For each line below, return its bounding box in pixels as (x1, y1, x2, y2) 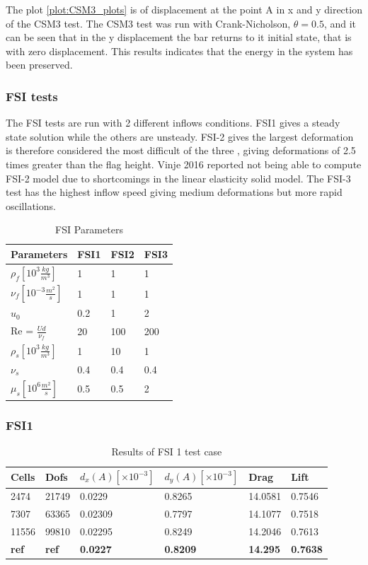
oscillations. (6, 198, 56, 213)
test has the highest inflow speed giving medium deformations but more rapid (6, 185, 343, 199)
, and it (323, 16, 357, 30)
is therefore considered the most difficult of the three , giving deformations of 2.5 (6, 143, 356, 158)
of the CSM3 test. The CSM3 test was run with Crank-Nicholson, (6, 16, 291, 30)
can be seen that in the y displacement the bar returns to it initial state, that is (6, 30, 352, 45)
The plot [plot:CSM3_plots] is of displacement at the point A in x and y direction (6, 2, 362, 16)
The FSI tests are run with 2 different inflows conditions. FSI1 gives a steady (6, 115, 340, 130)
